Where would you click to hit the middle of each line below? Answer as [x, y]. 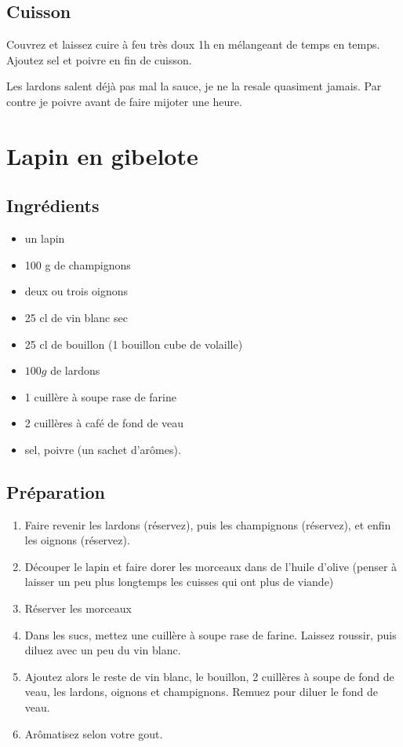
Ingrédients [53, 205]
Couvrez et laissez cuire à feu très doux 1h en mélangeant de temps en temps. [193, 44]
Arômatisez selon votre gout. [94, 733]
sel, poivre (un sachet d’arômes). [103, 449]
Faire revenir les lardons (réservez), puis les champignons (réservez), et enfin [208, 524]
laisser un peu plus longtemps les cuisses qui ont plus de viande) [179, 582]
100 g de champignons [78, 264]
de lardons [75, 370]
